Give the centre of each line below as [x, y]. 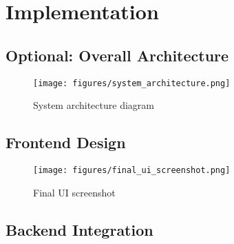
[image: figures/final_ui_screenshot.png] [132, 171]
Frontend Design [66, 142]
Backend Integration [79, 229]
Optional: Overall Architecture [117, 55]
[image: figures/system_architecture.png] [132, 83]
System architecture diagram [94, 105]
